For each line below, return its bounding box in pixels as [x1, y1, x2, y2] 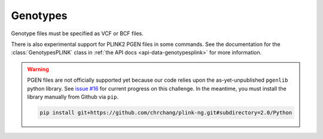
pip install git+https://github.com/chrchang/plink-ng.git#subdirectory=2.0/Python [39, 109, 292, 116]
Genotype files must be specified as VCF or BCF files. [11, 30, 144, 37]
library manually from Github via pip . [27, 93, 119, 100]
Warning [27, 66, 49, 73]
